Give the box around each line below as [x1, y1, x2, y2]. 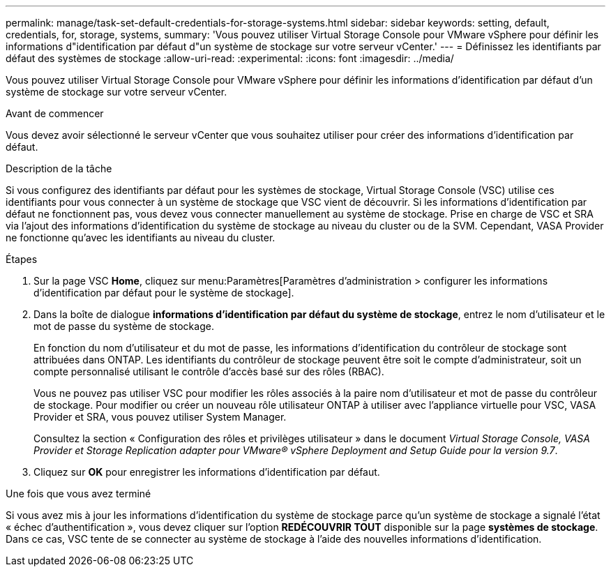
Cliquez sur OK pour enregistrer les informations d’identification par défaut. [33, 466, 380, 478]
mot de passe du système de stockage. [33, 320, 214, 332]
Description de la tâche [6, 163, 112, 174]
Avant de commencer [6, 107, 104, 119]
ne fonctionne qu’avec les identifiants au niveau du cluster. [6, 232, 276, 243]
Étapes [6, 253, 38, 265]
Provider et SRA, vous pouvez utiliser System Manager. [33, 411, 287, 423]
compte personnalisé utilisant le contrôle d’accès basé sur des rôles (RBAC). [33, 366, 384, 377]
